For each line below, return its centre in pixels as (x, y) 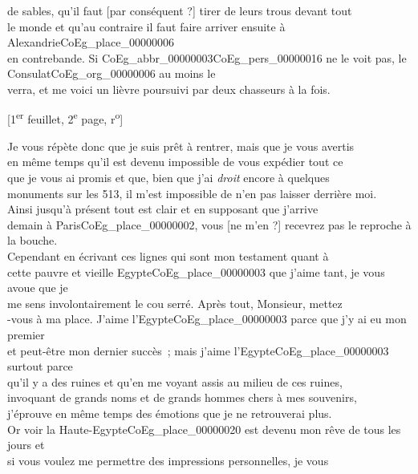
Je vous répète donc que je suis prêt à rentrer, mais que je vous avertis (181, 146)
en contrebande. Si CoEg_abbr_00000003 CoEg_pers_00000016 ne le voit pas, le (207, 57)
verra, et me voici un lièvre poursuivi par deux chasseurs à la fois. (169, 89)
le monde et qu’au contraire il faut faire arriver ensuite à (146, 26)
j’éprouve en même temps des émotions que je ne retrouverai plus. (170, 413)
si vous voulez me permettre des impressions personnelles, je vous (168, 460)
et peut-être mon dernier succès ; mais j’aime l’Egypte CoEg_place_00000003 (198, 350)
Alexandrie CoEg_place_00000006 (91, 42)
